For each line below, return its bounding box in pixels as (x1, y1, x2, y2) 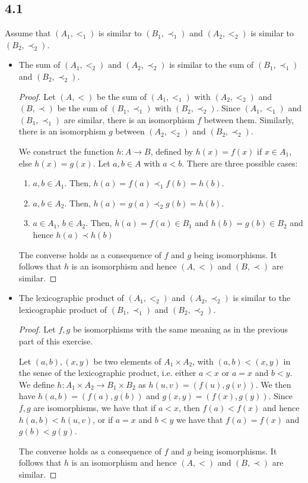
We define (18, 378, 55, 390)
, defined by (150, 145, 193, 157)
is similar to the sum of (169, 58, 254, 71)
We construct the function (18, 145, 114, 157)
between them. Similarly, (204, 113, 294, 126)
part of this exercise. (18, 335, 93, 347)
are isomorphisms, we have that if (33, 402, 156, 414)
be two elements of (93, 355, 161, 367)
